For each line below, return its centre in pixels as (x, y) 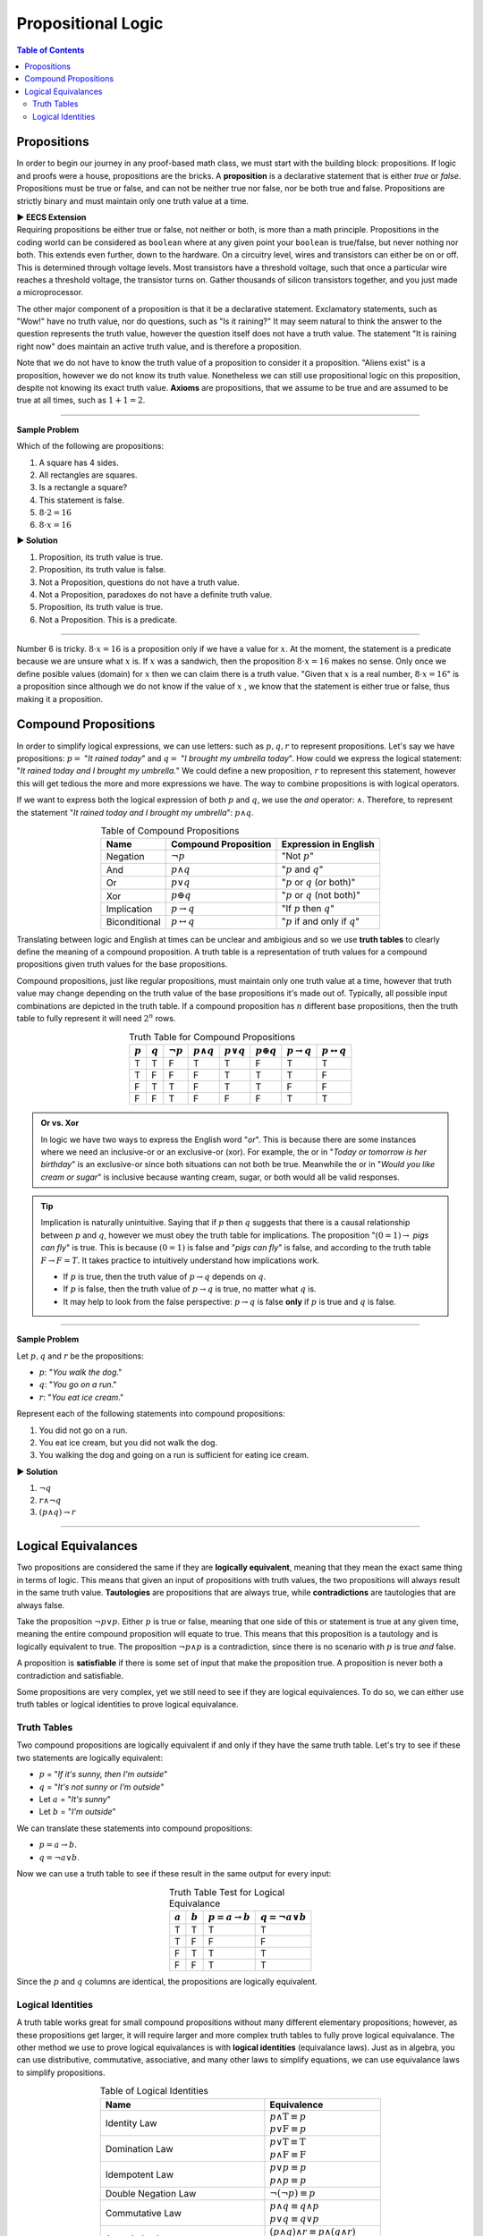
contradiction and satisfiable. (70, 1675)
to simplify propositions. (61, 2072)
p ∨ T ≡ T (288, 2142)
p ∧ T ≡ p (288, 2117)
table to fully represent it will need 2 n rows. (96, 1017)
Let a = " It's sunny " (75, 1800)
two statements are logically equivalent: (90, 1757)
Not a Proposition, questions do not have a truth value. (140, 582)
